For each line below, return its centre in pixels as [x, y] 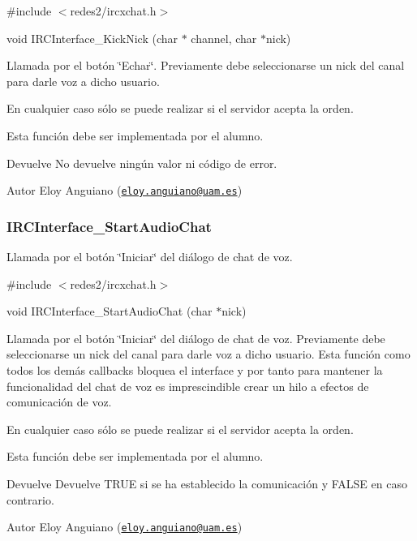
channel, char [224, 38]
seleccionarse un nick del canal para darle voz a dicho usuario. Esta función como [208, 354]
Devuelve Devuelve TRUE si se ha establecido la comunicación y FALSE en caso [207, 483]
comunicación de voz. [59, 402]
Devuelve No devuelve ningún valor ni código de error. [142, 163]
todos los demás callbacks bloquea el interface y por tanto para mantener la [195, 370]
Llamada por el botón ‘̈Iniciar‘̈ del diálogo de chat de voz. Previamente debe [196, 338]
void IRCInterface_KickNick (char [92, 38]
